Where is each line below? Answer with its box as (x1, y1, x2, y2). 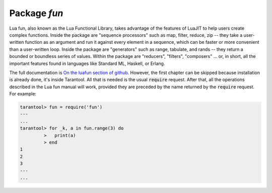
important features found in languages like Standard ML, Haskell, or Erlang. (9, 60, 165, 67)
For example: (9, 91, 37, 97)
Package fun (9, 8, 63, 19)
